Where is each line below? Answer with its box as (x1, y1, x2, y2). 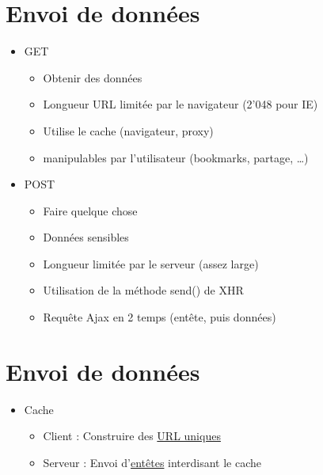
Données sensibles (43, 229, 129, 245)
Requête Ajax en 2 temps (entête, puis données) (43, 309, 276, 325)
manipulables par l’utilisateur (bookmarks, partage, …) (43, 149, 309, 165)
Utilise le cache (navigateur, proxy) (43, 122, 214, 139)
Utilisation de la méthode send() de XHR (43, 282, 244, 298)
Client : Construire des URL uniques (43, 427, 221, 444)
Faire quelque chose (43, 202, 138, 218)
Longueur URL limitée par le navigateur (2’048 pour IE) (43, 96, 318, 112)
